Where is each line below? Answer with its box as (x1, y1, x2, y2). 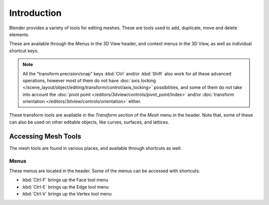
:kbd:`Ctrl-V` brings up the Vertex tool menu (21, 191, 112, 197)
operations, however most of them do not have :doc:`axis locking (22, 77, 156, 83)
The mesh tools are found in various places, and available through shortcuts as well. (9, 145, 182, 151)
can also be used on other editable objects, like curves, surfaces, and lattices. (9, 119, 169, 125)
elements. (9, 31, 30, 37)
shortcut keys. (9, 48, 39, 54)
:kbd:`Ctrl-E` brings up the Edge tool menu (21, 184, 109, 190)
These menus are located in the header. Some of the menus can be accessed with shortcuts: (9, 168, 200, 174)
